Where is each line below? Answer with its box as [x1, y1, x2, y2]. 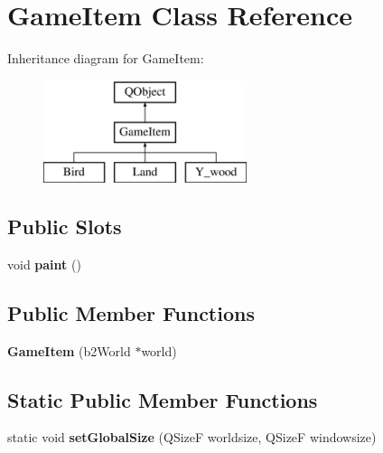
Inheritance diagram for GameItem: [7, 49, 204, 68]
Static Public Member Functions [7, 385, 318, 413]
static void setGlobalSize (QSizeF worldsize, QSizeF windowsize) [7, 428, 377, 447]
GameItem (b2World [7, 341, 131, 360]
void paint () [7, 254, 81, 273]
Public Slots [7, 212, 122, 241]
